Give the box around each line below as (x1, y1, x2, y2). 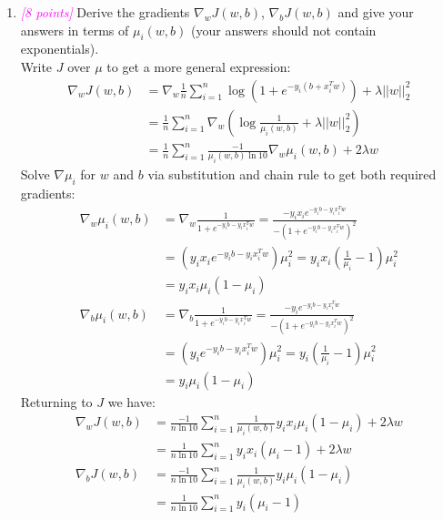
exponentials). (20, 39, 99, 58)
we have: (107, 392, 156, 411)
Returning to (20, 392, 93, 411)
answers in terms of (20, 20, 129, 39)
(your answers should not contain (191, 20, 377, 39)
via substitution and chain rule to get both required (147, 165, 437, 184)
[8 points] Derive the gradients (20, 3, 190, 21)
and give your (337, 3, 414, 21)
